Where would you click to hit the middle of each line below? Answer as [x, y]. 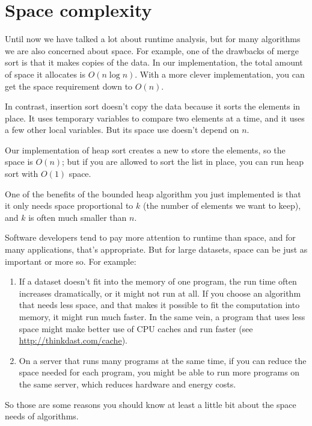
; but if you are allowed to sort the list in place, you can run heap [183, 162]
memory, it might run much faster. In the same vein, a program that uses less [162, 316]
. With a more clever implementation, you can [220, 74]
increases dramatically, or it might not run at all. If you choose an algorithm [160, 293]
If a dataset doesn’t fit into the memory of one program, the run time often [158, 281]
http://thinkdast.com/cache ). [73, 340]
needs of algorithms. [42, 416]
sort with [22, 174]
